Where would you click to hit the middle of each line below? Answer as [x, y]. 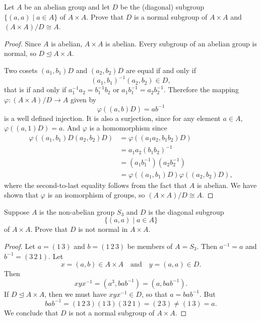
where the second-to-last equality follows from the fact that [96, 185]
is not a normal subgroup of [112, 312]
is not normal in [103, 229]
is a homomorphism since [128, 128]
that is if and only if [35, 89]
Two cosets [21, 70]
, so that [155, 294]
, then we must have [76, 294]
